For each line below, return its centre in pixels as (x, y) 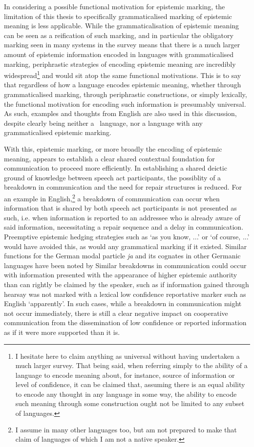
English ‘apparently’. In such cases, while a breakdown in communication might (123, 303)
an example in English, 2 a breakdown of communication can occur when (112, 197)
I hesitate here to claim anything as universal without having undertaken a (127, 356)
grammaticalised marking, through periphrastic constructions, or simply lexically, (126, 94)
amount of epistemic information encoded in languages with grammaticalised (119, 54)
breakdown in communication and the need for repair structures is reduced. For (123, 187)
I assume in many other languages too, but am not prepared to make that (126, 429)
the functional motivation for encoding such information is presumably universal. (125, 104)
